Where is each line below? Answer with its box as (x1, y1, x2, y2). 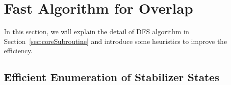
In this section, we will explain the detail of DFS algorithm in (4, 26, 189, 37)
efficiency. (4, 45, 33, 56)
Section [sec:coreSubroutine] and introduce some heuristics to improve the (4, 36, 227, 46)
